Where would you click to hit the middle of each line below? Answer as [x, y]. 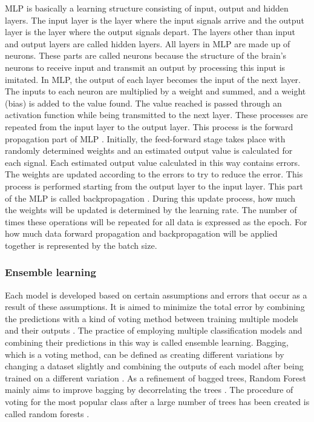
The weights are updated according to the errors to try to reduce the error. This [154, 174]
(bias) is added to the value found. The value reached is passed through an [143, 103]
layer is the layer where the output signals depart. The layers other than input [150, 32]
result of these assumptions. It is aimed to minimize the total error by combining [155, 307]
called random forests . [47, 413]
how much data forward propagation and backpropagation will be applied [141, 233]
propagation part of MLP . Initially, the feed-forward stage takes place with [145, 138]
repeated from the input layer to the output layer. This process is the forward [149, 126]
